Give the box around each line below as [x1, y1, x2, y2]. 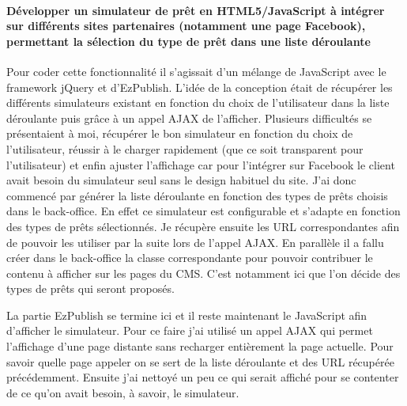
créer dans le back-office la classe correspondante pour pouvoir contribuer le [6, 249, 373, 266]
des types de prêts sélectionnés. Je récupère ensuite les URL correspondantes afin [6, 218, 400, 234]
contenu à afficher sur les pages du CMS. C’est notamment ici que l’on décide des [6, 264, 401, 281]
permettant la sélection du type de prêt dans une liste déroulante [6, 32, 371, 49]
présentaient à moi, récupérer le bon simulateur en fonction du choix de [6, 125, 353, 142]
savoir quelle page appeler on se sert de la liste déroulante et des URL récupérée [6, 353, 394, 370]
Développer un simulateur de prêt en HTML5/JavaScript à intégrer [6, 2, 385, 18]
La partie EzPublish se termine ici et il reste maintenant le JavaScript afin [6, 306, 367, 323]
